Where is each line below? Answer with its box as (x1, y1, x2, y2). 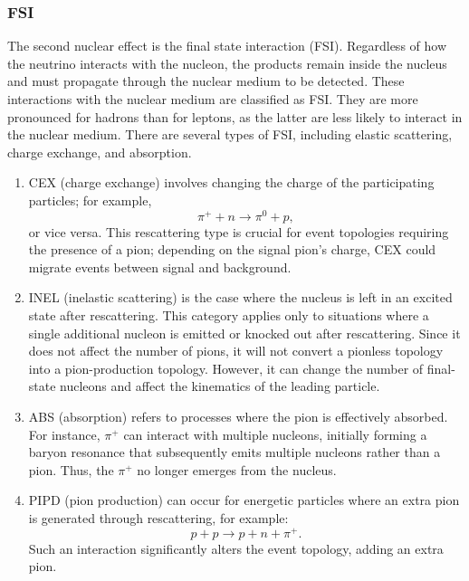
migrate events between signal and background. (28, 257, 292, 276)
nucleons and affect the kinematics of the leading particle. (60, 376, 380, 395)
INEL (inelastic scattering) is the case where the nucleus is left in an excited (28, 288, 453, 307)
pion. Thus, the (28, 460, 114, 479)
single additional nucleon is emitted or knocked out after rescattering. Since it (28, 323, 461, 342)
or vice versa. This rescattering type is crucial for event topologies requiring (28, 222, 449, 241)
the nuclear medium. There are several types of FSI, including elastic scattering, (7, 125, 453, 144)
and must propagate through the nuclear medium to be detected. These (7, 71, 405, 90)
